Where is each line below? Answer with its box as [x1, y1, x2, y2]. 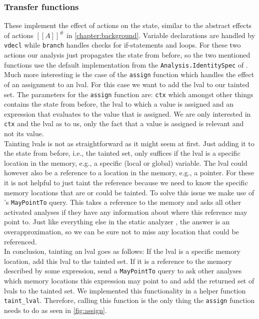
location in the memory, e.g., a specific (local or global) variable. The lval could [4, 157, 247, 168]
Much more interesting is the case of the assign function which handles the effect [4, 69, 254, 80]
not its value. [4, 128, 44, 139]
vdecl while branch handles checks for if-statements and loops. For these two [4, 40, 241, 50]
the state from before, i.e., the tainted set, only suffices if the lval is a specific [4, 148, 240, 158]
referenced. [4, 236, 37, 246]
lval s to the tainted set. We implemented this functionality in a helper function [4, 285, 246, 295]
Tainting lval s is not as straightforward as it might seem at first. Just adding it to [4, 138, 254, 148]
